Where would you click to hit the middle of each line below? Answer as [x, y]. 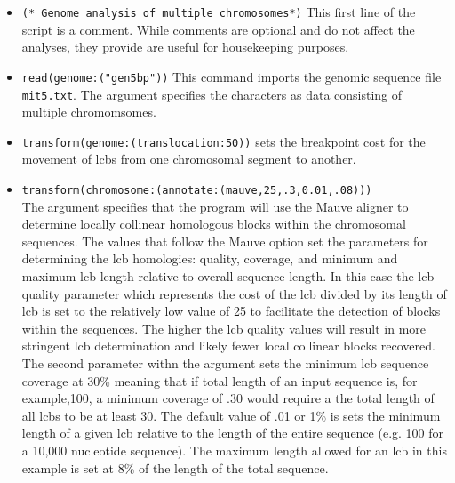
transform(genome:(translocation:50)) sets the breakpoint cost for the [224, 141]
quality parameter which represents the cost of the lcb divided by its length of [234, 293]
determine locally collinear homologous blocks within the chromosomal [214, 224]
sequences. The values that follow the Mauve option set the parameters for [225, 241]
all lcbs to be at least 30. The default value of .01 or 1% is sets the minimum [231, 415]
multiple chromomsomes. [89, 112]
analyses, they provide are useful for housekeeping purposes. [185, 47]
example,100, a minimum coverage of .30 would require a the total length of [228, 398]
